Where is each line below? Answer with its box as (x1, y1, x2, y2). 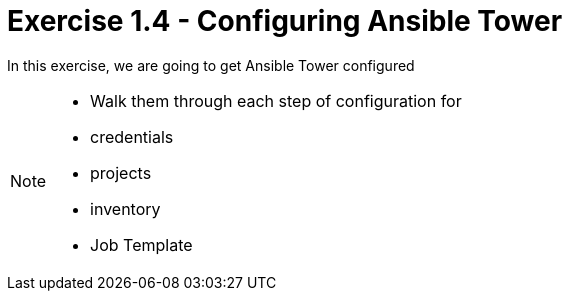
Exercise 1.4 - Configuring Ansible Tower (7, 4, 563, 38)
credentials (90, 126, 174, 147)
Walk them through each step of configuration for (90, 90, 462, 111)
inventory (90, 198, 161, 219)
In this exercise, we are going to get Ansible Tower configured (7, 56, 415, 74)
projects (90, 162, 152, 183)
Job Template (90, 234, 193, 255)
